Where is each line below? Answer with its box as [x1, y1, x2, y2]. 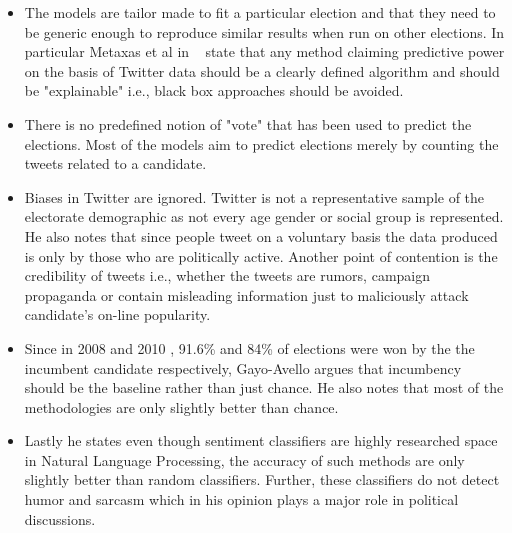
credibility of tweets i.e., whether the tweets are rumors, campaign [24, 265, 431, 286]
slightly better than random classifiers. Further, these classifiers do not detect [24, 469, 500, 490]
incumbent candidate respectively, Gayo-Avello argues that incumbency [24, 357, 462, 378]
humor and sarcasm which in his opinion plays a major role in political [24, 489, 459, 510]
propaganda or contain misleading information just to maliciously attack [24, 284, 469, 305]
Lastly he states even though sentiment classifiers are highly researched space [24, 430, 498, 451]
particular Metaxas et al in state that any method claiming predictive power [24, 41, 505, 62]
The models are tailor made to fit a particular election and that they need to [24, 2, 496, 22]
